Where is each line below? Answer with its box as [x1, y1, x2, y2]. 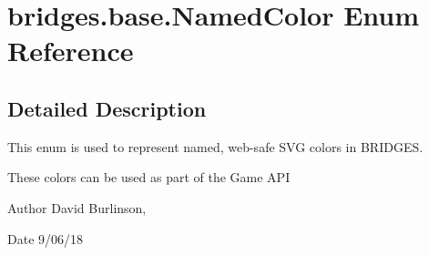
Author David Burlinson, [7, 198, 147, 217]
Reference [7, 32, 134, 69]
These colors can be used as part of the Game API [7, 168, 291, 187]
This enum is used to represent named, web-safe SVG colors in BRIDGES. [7, 137, 424, 156]
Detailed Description [7, 94, 207, 122]
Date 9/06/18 [7, 229, 84, 248]
